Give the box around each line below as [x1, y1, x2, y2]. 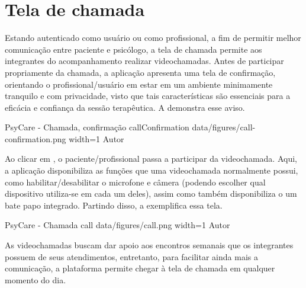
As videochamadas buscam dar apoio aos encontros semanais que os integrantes [5, 239, 294, 251]
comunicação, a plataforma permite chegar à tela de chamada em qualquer [5, 262, 275, 274]
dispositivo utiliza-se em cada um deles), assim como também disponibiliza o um [5, 187, 297, 200]
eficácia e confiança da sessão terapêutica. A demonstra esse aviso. [5, 101, 245, 113]
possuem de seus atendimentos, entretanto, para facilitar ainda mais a [5, 250, 258, 263]
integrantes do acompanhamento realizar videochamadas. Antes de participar [5, 55, 284, 67]
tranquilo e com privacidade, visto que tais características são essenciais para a [5, 89, 291, 102]
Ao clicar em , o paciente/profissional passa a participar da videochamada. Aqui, [5, 152, 297, 165]
